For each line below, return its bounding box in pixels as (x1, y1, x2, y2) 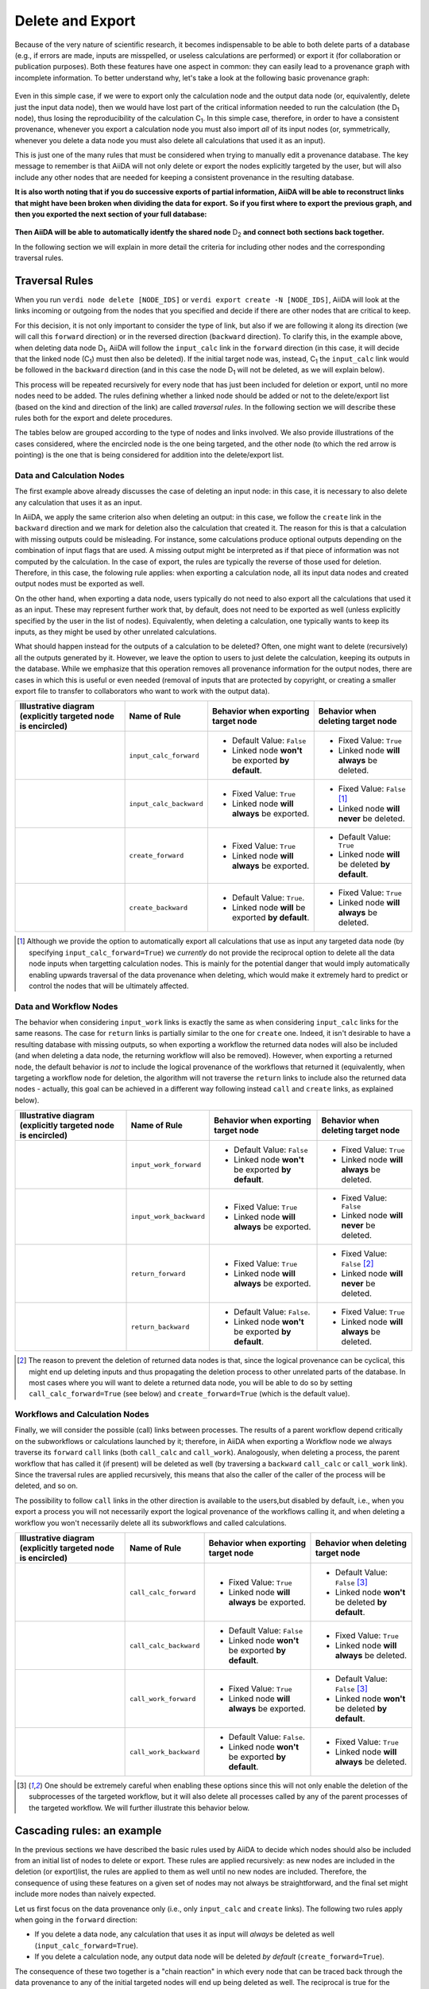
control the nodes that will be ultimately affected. (29, 981, 189, 991)
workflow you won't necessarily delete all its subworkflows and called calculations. (14, 1518, 287, 1528)
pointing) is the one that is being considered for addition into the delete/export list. (14, 450, 284, 460)
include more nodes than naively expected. (14, 1890, 157, 1899)
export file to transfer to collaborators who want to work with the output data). (14, 686, 270, 695)
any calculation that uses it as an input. (14, 497, 142, 507)
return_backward (130, 1322, 190, 1331)
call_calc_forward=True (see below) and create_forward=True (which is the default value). (29, 1389, 350, 1399)
